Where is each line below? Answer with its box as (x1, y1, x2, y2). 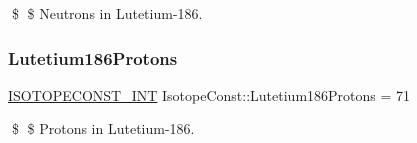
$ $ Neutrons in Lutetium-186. (11, 3, 203, 23)
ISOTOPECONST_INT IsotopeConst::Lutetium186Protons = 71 (8, 84, 411, 105)
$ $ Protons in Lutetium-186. (11, 118, 195, 139)
